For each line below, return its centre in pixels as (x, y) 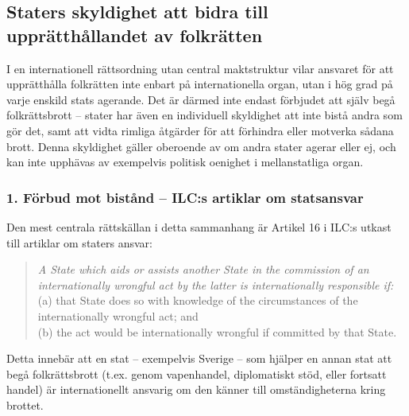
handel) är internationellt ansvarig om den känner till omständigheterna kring (196, 389)
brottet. (25, 404)
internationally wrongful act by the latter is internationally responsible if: (216, 284)
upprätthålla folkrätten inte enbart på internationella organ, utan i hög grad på (200, 84)
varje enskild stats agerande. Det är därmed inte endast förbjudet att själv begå (201, 99)
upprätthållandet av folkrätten (135, 35)
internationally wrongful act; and (118, 315)
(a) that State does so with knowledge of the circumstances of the (198, 300)
